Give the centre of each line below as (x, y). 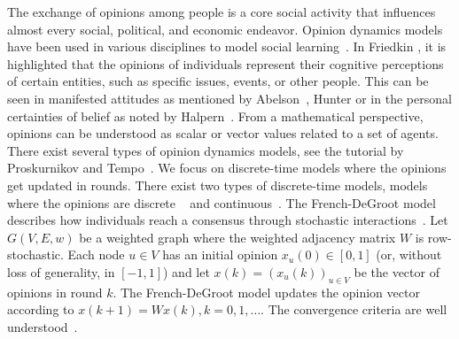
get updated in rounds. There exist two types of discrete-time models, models (218, 185)
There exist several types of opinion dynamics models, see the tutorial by (206, 150)
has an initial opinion (220, 254)
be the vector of (397, 271)
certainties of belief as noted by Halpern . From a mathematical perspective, (215, 116)
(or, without (409, 254)
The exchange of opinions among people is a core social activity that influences (222, 12)
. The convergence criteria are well (354, 309)
